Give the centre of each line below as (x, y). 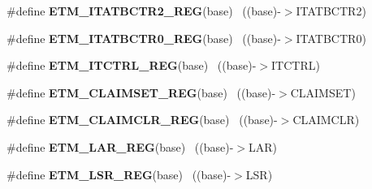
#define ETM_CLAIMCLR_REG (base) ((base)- (142, 120)
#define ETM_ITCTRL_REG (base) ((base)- (132, 65)
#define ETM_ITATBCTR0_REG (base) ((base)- (144, 38)
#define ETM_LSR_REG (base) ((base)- (119, 174)
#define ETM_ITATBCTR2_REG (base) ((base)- (144, 11)
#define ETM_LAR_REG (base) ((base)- (120, 146)
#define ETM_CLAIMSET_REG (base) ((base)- (141, 92)
